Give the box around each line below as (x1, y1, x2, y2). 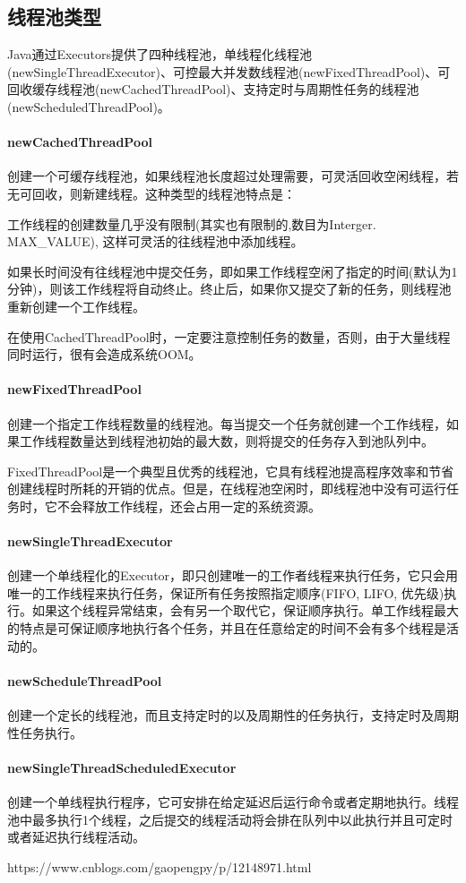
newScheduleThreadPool (7, 671, 162, 690)
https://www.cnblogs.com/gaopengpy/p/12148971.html (7, 857, 312, 876)
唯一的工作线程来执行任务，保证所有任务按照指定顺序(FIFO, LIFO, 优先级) (7, 583, 444, 602)
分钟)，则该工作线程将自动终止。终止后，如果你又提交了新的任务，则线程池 (7, 279, 452, 298)
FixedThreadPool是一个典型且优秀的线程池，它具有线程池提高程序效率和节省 (7, 461, 454, 480)
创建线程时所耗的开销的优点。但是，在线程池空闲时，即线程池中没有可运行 (7, 479, 446, 498)
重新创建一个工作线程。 (7, 296, 145, 315)
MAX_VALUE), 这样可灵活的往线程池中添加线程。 (7, 232, 304, 251)
